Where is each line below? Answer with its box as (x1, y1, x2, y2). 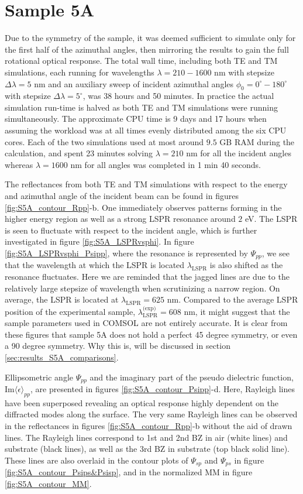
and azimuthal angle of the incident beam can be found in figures (5, 190, 239, 202)
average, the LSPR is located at (5, 293, 119, 306)
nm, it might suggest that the (184, 305, 290, 317)
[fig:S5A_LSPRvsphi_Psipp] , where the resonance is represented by (5, 247, 248, 259)
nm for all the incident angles (186, 147, 291, 159)
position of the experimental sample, (5, 305, 136, 317)
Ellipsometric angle (5, 370, 73, 383)
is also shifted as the (209, 259, 283, 271)
